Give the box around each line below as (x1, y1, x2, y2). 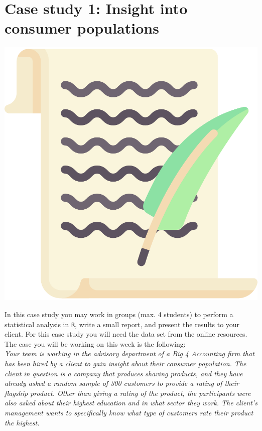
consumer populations (5, 18, 159, 38)
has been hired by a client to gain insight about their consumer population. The (5, 358, 246, 368)
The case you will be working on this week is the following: (5, 338, 186, 349)
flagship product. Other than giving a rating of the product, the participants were (5, 387, 251, 398)
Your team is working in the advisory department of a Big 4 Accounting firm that (5, 348, 254, 359)
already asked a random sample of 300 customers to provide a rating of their (5, 378, 239, 388)
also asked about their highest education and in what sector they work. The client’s (5, 397, 257, 408)
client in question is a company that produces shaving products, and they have (5, 368, 243, 378)
